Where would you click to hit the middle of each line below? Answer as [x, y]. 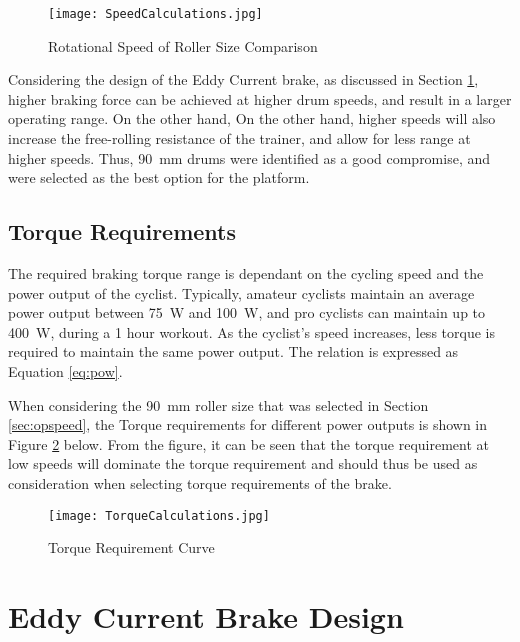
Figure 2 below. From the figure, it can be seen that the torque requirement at [248, 443]
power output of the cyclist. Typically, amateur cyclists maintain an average [241, 292]
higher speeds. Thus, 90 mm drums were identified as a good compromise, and [249, 157]
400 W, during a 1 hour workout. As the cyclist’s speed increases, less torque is [251, 331]
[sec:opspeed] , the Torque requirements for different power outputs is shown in [248, 424]
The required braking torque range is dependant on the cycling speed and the [246, 273]
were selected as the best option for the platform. [159, 177]
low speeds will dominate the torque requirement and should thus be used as [243, 463]
